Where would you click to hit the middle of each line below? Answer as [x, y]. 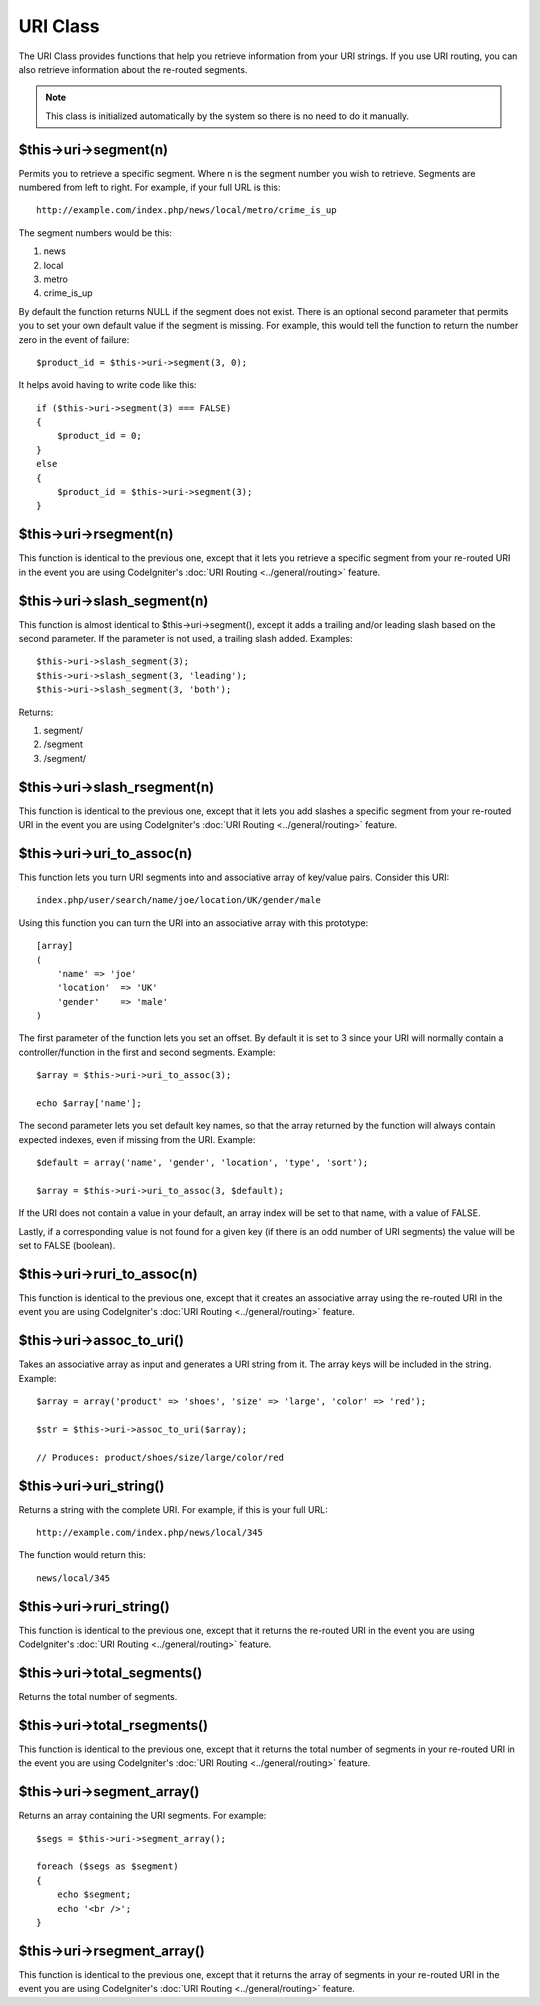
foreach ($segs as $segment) [107, 1866]
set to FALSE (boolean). [67, 1246]
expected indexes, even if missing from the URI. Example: [137, 1139]
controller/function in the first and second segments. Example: [147, 1052]
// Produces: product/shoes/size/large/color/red [160, 1457]
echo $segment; [94, 1894]
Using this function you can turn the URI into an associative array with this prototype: [193, 922]
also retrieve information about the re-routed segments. [133, 69]
